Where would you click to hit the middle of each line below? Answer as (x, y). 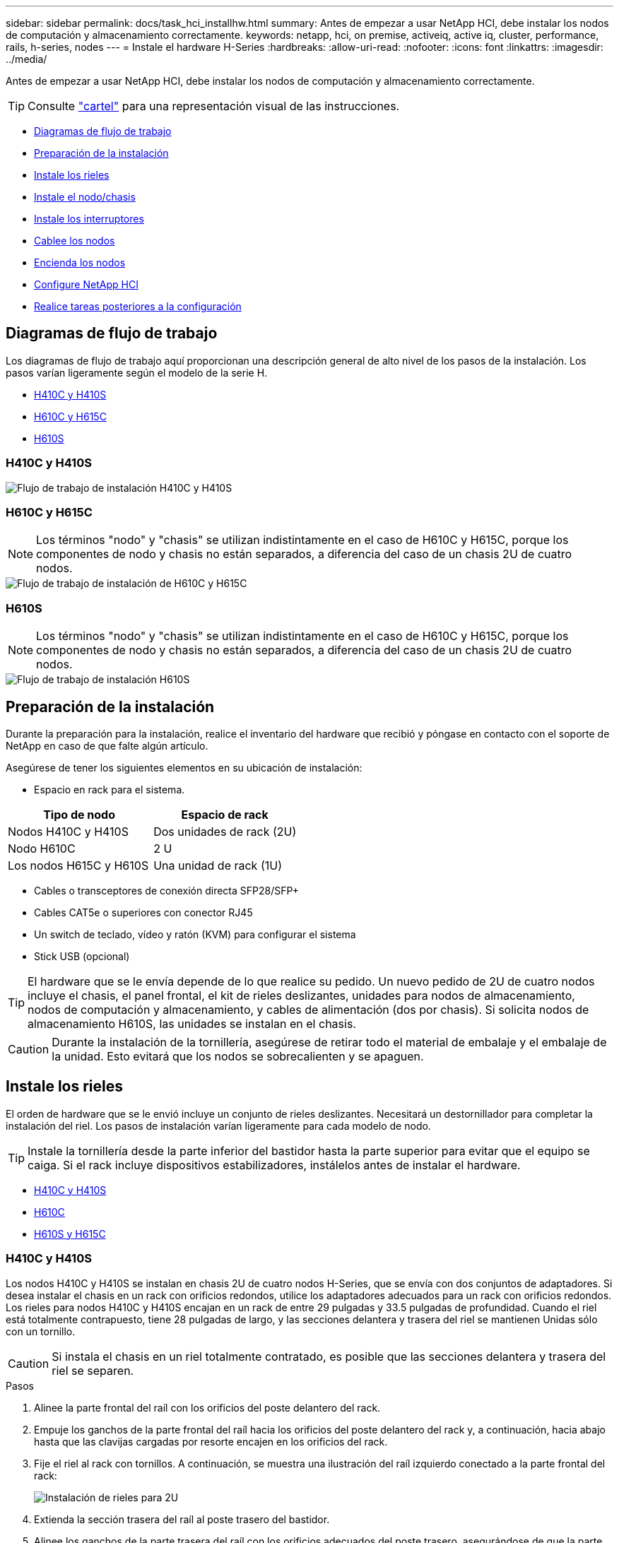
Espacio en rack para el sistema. (110, 789)
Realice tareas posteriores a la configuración (138, 306)
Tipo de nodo (79, 814)
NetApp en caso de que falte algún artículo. (107, 745)
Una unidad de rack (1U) (218, 865)
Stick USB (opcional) (82, 956)
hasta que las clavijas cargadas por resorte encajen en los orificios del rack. (211, 1441)
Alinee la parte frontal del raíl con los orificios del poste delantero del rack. (207, 1407)
